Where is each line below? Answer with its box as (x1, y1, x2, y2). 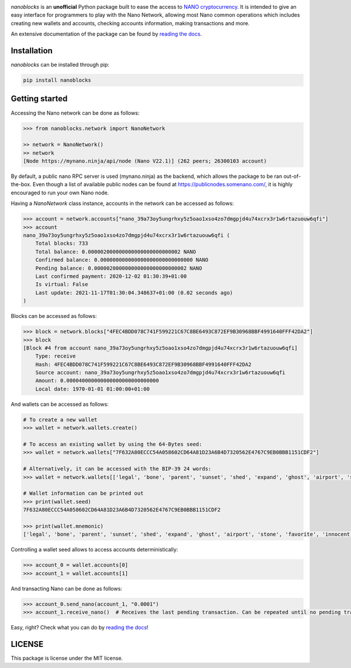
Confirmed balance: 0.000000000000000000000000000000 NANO (35, 256, 209, 263)
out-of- (283, 173, 301, 180)
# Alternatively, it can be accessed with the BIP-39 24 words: (23, 465, 212, 472)
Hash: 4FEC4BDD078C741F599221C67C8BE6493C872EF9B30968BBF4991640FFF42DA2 (35, 361, 252, 368)
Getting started (11, 94, 68, 104)
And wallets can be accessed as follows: (11, 400, 109, 407)
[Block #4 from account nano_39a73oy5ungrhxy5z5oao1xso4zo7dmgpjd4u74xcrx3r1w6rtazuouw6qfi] (23, 344, 298, 351)
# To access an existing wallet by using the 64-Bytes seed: (23, 441, 202, 447)
